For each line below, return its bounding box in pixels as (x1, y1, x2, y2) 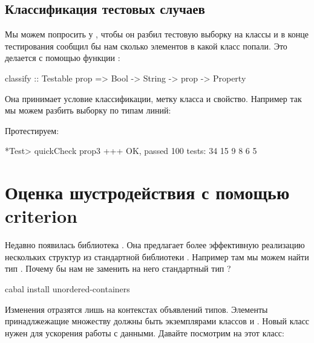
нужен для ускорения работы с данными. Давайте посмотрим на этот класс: (5, 326, 284, 339)
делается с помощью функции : (5, 51, 120, 64)
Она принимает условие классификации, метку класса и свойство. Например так (5, 92, 302, 104)
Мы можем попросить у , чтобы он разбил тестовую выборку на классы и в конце (5, 28, 309, 40)
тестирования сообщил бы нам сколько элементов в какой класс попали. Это (5, 39, 287, 52)
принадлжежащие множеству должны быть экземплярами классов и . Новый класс (5, 315, 310, 327)
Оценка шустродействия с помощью (5, 180, 290, 205)
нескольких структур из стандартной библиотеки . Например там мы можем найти (5, 250, 309, 263)
